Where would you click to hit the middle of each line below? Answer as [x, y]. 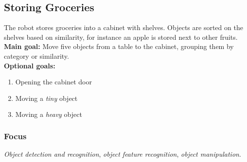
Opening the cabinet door [53, 82]
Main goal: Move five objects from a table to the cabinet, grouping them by [119, 46]
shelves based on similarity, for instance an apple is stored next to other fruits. [121, 37]
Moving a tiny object [46, 98]
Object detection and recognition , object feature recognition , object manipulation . [123, 154]
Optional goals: [30, 65]
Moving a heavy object [49, 114]
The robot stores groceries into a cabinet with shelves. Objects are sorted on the [123, 27]
